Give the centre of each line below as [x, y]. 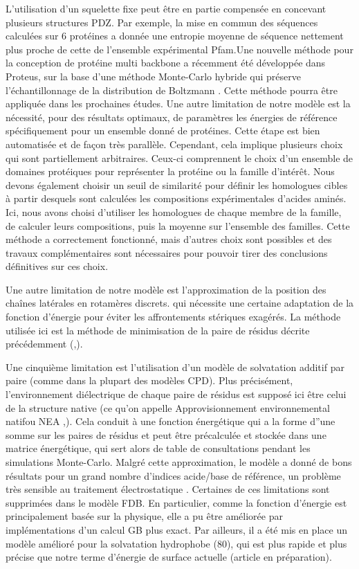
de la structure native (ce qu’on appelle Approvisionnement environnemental [168, 407]
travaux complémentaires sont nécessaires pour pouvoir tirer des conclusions [167, 252]
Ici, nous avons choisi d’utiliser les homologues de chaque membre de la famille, [174, 211]
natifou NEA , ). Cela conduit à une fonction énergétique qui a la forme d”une [171, 421]
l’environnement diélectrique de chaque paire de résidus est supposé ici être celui [176, 394]
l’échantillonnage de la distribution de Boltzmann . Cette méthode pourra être [172, 90]
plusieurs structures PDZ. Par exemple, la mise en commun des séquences [162, 22]
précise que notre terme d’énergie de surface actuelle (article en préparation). [169, 557]
